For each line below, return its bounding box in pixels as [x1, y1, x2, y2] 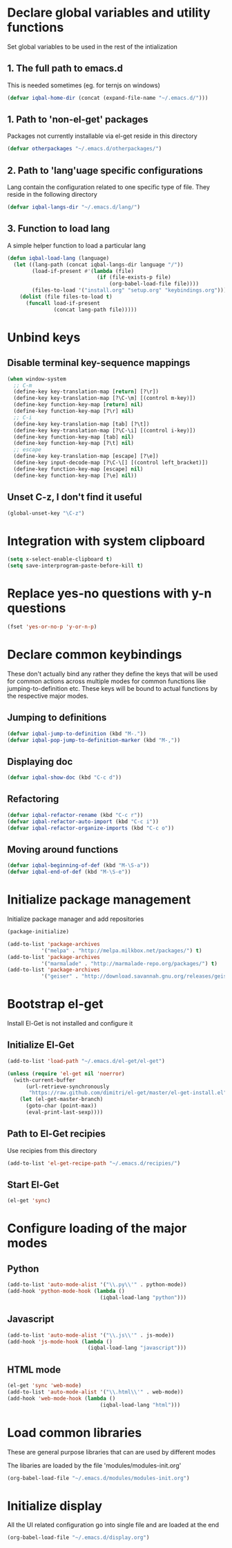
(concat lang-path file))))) [53, 306, 137, 313]
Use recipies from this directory [7, 1146, 97, 1154]
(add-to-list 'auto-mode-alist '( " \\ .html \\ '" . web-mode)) [7, 1389, 184, 1396]
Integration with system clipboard [7, 533, 205, 549]
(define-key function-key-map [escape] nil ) [13, 466, 144, 473]
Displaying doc [7, 755, 73, 767]
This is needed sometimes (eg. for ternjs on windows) [7, 81, 161, 89]
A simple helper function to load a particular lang [7, 241, 146, 249]
